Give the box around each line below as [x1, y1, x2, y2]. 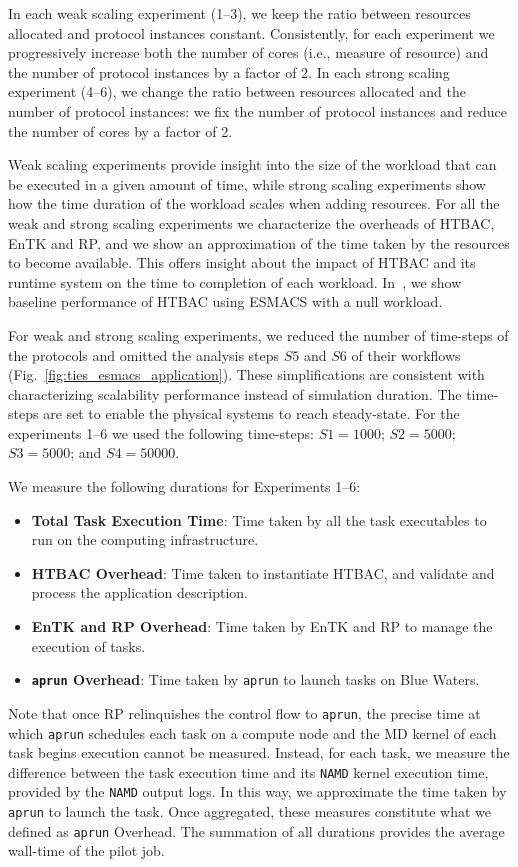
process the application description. [31, 582, 248, 603]
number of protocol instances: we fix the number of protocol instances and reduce [8, 100, 508, 121]
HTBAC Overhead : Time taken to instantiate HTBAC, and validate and [31, 562, 495, 583]
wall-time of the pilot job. [8, 840, 165, 861]
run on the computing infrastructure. [31, 529, 259, 550]
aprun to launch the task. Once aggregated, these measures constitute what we [8, 801, 492, 822]
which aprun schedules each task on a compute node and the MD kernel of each [8, 722, 497, 743]
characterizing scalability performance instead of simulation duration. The [8, 383, 462, 404]
